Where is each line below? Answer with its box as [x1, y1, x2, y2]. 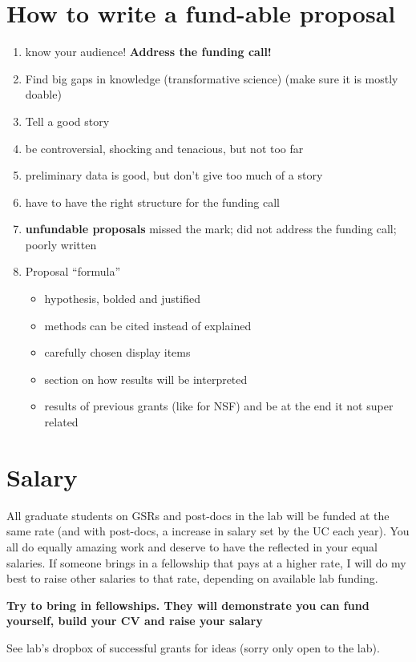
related [44, 414, 79, 430]
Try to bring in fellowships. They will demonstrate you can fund [6, 596, 370, 613]
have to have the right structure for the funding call [25, 193, 280, 210]
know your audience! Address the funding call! [25, 43, 272, 60]
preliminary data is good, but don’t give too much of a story [25, 167, 323, 184]
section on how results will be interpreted [44, 370, 248, 387]
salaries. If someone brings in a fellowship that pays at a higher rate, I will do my [6, 554, 406, 571]
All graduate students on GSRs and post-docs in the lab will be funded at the [6, 507, 390, 523]
